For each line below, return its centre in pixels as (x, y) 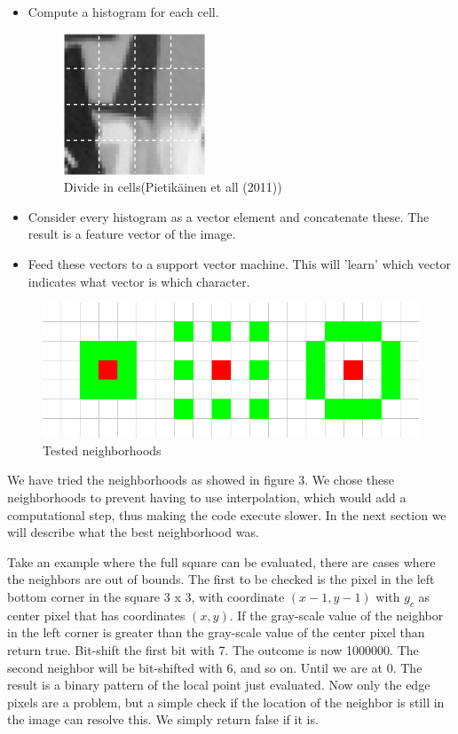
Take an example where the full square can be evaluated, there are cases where (221, 561)
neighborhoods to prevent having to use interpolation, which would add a (207, 497)
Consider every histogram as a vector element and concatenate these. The (229, 216)
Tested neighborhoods (102, 450)
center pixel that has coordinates (96, 615)
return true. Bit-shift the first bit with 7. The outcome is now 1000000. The (213, 650)
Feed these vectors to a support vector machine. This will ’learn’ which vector (240, 263)
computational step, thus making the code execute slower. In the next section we (227, 514)
